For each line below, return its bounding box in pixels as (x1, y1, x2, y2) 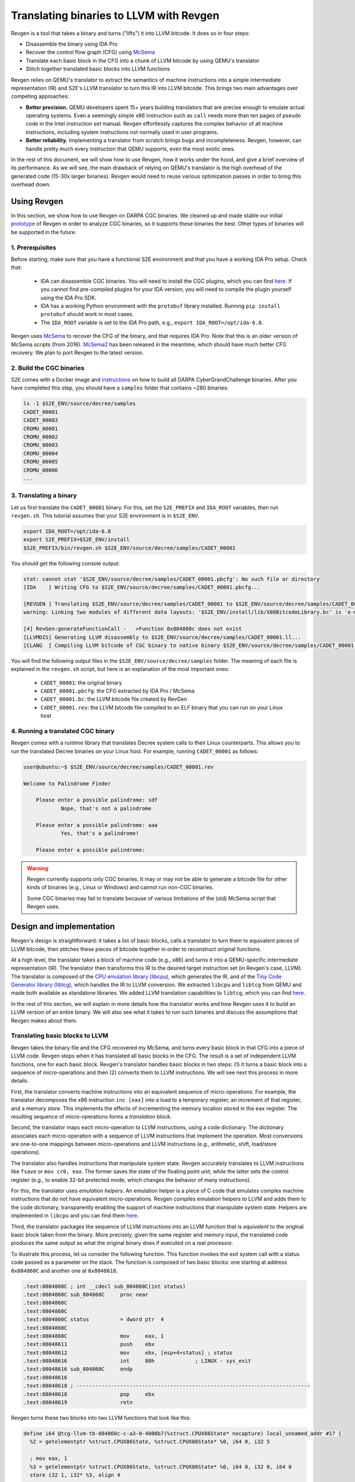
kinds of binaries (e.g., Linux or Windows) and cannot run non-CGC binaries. (27, 884, 214, 891)
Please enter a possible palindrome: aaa (35, 822, 158, 828)
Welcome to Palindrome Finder (23, 780, 111, 787)
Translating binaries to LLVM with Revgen (11, 9, 220, 22)
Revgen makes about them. (11, 1017, 78, 1024)
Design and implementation (11, 922, 115, 932)
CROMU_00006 (23, 467, 59, 474)
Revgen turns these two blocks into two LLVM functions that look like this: (11, 1414, 191, 1421)
